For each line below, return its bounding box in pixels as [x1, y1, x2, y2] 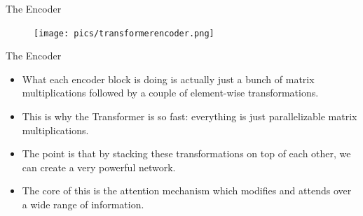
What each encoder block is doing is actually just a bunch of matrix [22, 71, 315, 86]
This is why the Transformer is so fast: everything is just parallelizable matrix [22, 109, 357, 124]
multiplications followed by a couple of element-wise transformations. [22, 85, 319, 100]
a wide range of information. [22, 197, 144, 211]
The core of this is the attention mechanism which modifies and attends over [22, 183, 352, 198]
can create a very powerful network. [22, 159, 176, 174]
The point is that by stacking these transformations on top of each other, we [22, 146, 351, 161]
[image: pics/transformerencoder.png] [34, 28, 214, 38]
